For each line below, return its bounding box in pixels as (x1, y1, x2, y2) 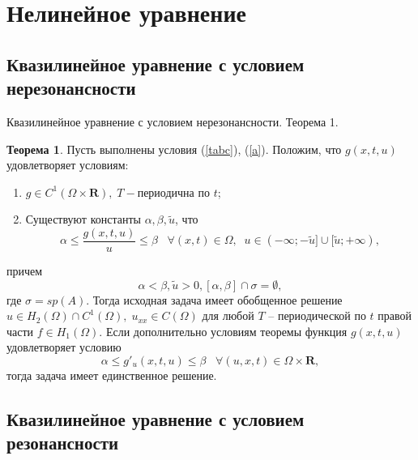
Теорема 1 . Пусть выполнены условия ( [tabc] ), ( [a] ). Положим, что (6, 140, 342, 157)
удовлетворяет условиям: (6, 156, 129, 173)
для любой (202, 307, 254, 324)
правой (377, 307, 412, 324)
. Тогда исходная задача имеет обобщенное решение (86, 291, 343, 308)
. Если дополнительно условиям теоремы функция (99, 322, 348, 339)
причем (6, 262, 43, 279)
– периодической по (268, 307, 366, 324)
